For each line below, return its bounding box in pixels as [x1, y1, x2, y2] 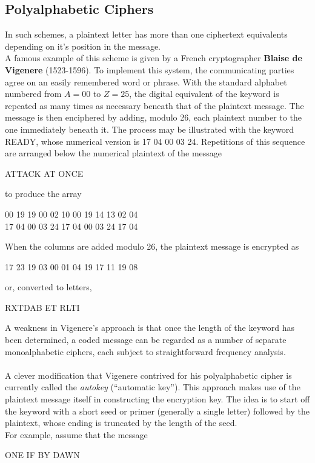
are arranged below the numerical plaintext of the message [5, 147, 222, 159]
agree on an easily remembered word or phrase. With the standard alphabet [5, 75, 287, 88]
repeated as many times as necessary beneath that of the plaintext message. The [5, 99, 304, 112]
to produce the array [5, 187, 82, 200]
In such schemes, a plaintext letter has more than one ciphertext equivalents [5, 28, 288, 41]
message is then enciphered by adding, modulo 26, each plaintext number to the [5, 111, 302, 124]
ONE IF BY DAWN [5, 448, 80, 461]
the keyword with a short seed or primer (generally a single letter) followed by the [5, 404, 310, 417]
